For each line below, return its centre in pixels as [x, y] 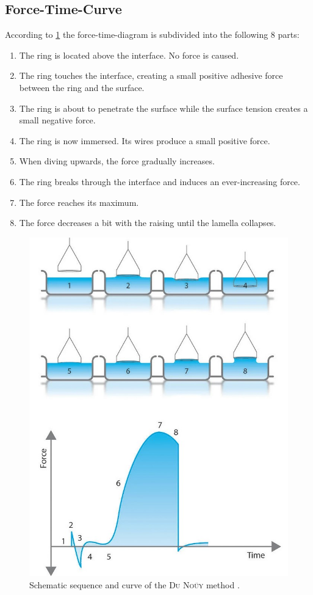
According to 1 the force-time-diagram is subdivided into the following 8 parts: [152, 35]
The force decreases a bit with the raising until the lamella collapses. [148, 223]
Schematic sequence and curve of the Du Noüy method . [135, 584]
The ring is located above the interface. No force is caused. [129, 55]
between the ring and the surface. [82, 87]
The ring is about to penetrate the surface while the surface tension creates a [164, 108]
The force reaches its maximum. [79, 202]
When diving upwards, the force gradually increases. [117, 161]
